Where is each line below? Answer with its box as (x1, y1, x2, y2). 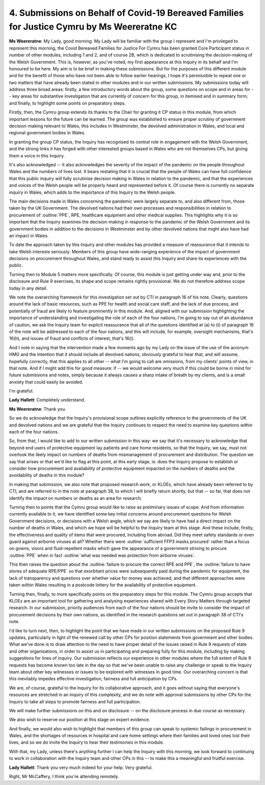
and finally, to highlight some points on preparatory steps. (9, 100, 126, 106)
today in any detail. (9, 285, 48, 291)
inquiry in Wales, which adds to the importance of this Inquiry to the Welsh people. (9, 189, 176, 195)
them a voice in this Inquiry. (9, 152, 65, 158)
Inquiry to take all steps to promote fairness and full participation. (9, 698, 141, 704)
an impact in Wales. (9, 233, 49, 239)
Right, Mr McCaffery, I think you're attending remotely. (9, 774, 119, 780)
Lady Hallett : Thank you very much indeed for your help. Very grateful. (9, 764, 153, 770)
